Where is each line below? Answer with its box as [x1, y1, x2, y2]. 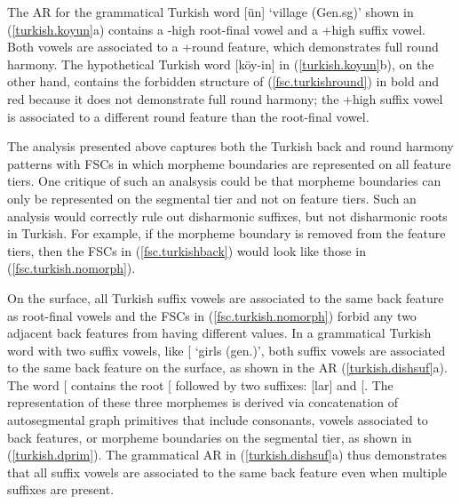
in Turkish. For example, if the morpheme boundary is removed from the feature [7, 224, 446, 243]
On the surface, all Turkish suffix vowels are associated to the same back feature [7, 288, 444, 307]
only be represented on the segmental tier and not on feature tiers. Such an [7, 188, 417, 207]
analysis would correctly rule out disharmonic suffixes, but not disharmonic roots [7, 206, 448, 225]
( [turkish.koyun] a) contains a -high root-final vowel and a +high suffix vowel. [7, 20, 425, 38]
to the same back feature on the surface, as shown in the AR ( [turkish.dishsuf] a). [7, 358, 448, 377]
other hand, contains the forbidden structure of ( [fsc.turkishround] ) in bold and [7, 72, 440, 91]
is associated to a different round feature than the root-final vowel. [7, 107, 370, 125]
